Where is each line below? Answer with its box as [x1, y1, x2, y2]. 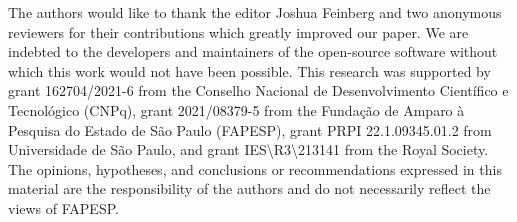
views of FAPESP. [8, 197, 119, 218]
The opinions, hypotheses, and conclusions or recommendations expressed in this [8, 158, 502, 179]
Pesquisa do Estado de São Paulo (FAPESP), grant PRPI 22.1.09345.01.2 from [8, 119, 492, 140]
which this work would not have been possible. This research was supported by [8, 60, 491, 81]
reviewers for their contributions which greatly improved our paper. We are [8, 21, 469, 42]
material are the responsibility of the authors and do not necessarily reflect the [8, 178, 491, 199]
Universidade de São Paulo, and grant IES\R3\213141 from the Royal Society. [8, 139, 489, 160]
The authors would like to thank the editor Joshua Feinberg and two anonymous [8, 2, 502, 22]
